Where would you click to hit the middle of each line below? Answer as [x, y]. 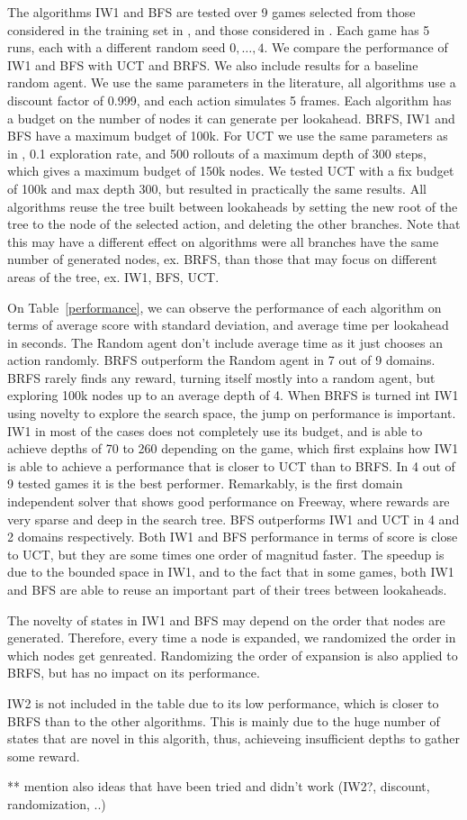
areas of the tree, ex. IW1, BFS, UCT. [113, 276]
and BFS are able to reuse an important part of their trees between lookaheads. [227, 589]
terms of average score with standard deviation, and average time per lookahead [228, 325]
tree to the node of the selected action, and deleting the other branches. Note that [234, 224]
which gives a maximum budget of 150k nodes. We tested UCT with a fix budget [231, 171]
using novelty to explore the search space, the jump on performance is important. [232, 413]
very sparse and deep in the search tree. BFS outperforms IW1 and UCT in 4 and [233, 519]
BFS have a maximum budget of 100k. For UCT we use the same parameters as [228, 136]
